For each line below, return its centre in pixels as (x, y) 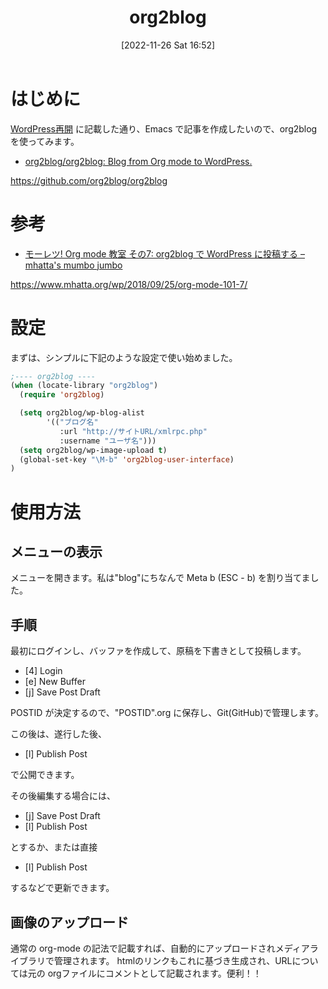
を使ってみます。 (45, 141)
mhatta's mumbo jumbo (73, 265)
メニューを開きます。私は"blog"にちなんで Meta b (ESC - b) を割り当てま (160, 578)
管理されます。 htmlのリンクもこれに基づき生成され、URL (173, 960)
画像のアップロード (69, 922)
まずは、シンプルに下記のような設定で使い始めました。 (124, 357)
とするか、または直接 (54, 847)
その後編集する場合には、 (63, 796)
